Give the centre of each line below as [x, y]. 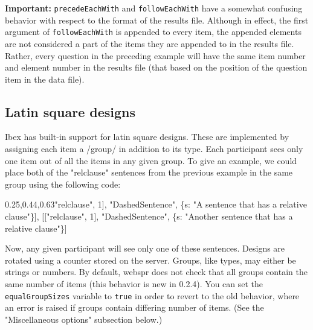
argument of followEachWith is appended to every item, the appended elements [153, 32]
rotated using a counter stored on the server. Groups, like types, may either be [150, 260]
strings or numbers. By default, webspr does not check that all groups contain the [156, 272]
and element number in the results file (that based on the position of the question [156, 67]
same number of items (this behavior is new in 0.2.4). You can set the [134, 284]
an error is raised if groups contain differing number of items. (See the [134, 307]
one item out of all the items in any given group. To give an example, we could [151, 160]
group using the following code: [63, 184]
